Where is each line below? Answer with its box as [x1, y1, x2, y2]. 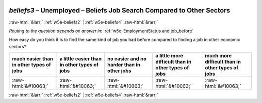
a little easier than [59, 55, 102, 62]
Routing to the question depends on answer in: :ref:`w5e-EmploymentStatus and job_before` [9, 28, 194, 34]
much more [204, 52, 232, 59]
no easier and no [107, 55, 147, 62]
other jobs [107, 67, 131, 74]
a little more [155, 52, 183, 59]
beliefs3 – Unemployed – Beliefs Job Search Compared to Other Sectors [9, 6, 230, 14]
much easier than [12, 55, 53, 62]
